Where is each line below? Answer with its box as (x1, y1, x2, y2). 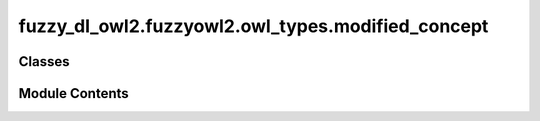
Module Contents (18, 85, 129, 102)
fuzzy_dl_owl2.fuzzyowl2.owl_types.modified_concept (18, 15, 489, 37)
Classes (18, 53, 70, 70)
